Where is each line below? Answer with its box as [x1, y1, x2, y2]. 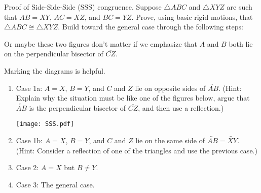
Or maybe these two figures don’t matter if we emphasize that [4, 38, 198, 49]
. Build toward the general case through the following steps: [58, 21, 243, 32]
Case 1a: [16, 82, 43, 93]
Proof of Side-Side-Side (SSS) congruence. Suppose [4, 2, 162, 12]
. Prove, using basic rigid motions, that [131, 11, 253, 22]
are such [227, 2, 252, 12]
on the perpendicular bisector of [4, 48, 103, 59]
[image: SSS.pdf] [16, 120, 74, 128]
